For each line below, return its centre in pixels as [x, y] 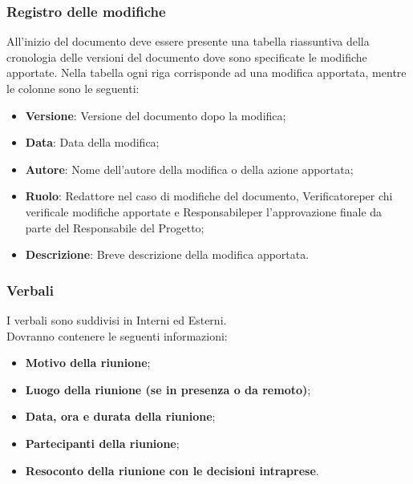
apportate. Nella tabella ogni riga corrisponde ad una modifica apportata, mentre [206, 73]
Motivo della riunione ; [88, 363]
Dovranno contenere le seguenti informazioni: [117, 335]
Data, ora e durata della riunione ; [120, 416]
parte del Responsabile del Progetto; [115, 227]
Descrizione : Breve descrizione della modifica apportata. [167, 254]
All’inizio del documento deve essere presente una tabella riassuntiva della [188, 41]
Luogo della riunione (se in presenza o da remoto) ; [168, 389]
